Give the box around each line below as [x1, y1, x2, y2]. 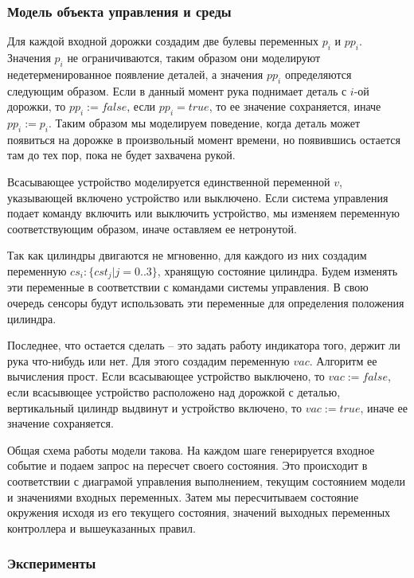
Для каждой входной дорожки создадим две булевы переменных [7, 33, 318, 49]
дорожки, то [7, 98, 66, 115]
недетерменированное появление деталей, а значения [7, 65, 264, 82]
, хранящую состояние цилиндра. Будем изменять [157, 262, 398, 279]
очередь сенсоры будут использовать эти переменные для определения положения [7, 295, 404, 310]
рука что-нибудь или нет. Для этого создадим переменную [7, 352, 290, 369]
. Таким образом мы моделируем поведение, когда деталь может [49, 115, 361, 131]
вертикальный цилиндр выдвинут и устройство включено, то [7, 399, 302, 416]
